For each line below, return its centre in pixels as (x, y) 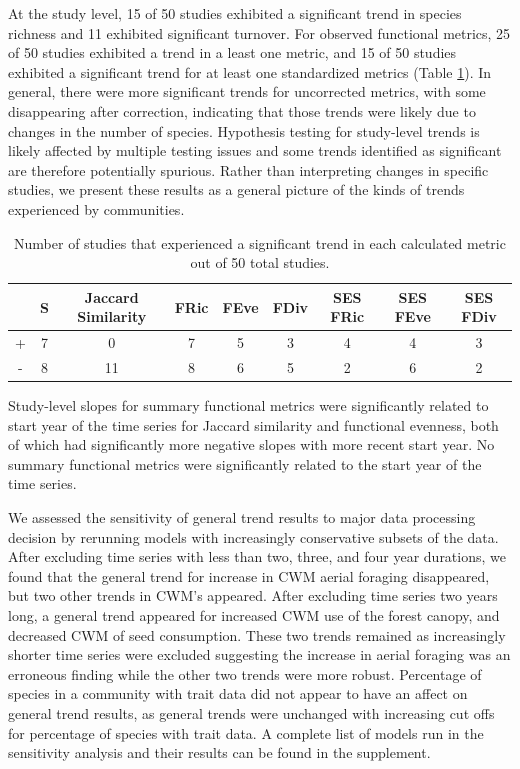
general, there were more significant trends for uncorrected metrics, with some (247, 91)
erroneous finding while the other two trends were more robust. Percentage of (245, 673)
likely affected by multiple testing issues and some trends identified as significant (255, 150)
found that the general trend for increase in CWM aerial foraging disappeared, (249, 575)
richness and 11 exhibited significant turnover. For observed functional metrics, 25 (259, 32)
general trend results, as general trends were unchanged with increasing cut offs (251, 713)
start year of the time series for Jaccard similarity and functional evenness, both (253, 424)
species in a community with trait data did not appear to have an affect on (238, 693)
